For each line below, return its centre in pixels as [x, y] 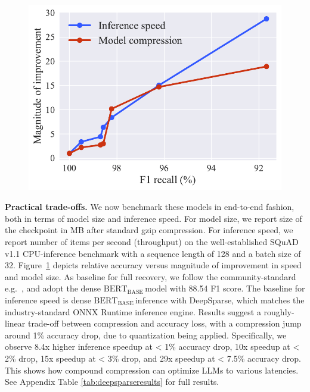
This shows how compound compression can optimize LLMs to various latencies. [152, 370]
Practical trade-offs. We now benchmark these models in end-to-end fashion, [150, 207]
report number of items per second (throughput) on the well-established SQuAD [152, 241]
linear [15, 323]
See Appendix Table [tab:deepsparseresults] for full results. [112, 382]
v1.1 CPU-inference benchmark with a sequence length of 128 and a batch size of [153, 253]
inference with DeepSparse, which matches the [220, 300]
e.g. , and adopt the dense [53, 288]
